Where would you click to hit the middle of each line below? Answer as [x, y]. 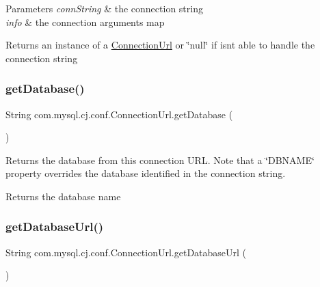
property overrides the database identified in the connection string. [146, 173]
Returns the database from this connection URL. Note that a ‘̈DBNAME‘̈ [160, 160]
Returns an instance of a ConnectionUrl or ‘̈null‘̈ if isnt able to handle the [160, 45]
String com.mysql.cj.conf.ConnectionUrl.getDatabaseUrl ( [126, 252]
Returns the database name [63, 196]
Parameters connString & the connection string [104, 8]
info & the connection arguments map [85, 22]
